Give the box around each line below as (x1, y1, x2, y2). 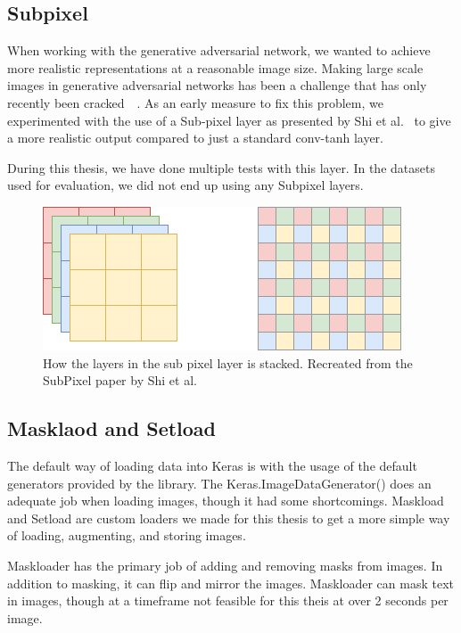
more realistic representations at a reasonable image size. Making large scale (7, 58, 424, 77)
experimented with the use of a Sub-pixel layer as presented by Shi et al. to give (7, 111, 451, 129)
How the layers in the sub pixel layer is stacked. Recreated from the (43, 353, 413, 372)
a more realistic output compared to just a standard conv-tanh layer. (7, 128, 383, 147)
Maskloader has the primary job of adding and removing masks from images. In (7, 555, 443, 574)
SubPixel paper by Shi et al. (43, 371, 197, 390)
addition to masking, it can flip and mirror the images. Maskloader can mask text (7, 573, 454, 592)
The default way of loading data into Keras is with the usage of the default (7, 456, 417, 474)
